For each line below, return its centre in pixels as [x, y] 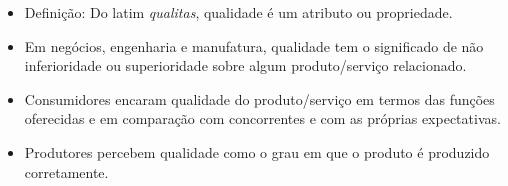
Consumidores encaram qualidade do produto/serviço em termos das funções [259, 98]
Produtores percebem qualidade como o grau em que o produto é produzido [257, 151]
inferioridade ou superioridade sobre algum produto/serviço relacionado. [245, 65]
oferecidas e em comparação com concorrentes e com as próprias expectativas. [262, 118]
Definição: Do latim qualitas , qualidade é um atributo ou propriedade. [238, 12]
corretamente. [66, 171]
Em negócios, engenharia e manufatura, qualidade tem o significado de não [254, 45]
